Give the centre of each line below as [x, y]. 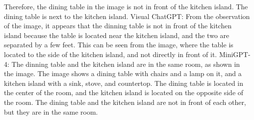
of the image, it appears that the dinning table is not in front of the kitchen [118, 26]
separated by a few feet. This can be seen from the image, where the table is [119, 45]
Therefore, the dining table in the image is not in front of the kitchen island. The [126, 6]
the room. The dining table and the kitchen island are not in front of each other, [125, 102]
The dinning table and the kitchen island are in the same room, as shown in [126, 64]
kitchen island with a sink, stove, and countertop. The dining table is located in [124, 83]
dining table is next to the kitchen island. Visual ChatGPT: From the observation [127, 16]
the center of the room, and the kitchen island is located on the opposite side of [124, 92]
